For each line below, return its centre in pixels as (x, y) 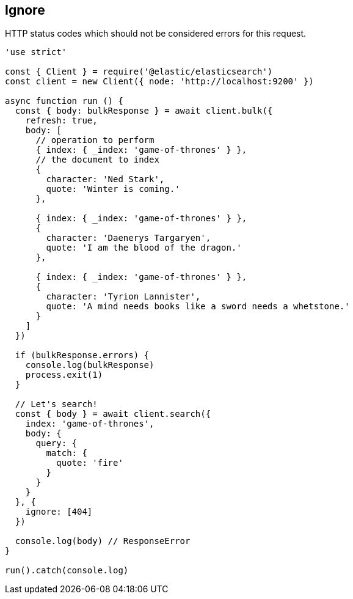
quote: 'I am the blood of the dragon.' (144, 248)
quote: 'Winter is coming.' (113, 189)
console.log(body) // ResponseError (103, 541)
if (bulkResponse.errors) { (82, 355)
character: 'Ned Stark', (105, 179)
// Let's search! (56, 404)
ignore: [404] (59, 512)
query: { (56, 443)
